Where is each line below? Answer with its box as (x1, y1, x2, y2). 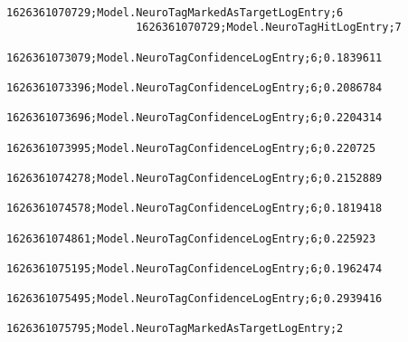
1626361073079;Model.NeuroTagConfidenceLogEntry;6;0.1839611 (6, 51, 383, 64)
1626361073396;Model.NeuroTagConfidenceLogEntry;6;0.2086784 (6, 81, 383, 94)
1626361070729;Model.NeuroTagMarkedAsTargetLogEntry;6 (6, 5, 344, 19)
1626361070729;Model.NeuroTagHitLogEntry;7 (136, 21, 402, 34)
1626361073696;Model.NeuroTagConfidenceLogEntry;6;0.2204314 (6, 111, 383, 125)
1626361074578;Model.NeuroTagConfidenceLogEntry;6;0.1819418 (6, 202, 383, 215)
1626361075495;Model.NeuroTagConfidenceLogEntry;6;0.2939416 (6, 292, 383, 306)
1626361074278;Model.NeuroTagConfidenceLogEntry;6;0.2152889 (6, 171, 383, 185)
